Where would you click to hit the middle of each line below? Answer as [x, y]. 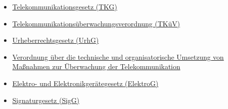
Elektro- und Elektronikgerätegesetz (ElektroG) [85, 83]
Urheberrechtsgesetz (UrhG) [55, 40]
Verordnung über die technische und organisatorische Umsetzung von [118, 56]
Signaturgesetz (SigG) [46, 100]
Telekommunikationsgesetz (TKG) [65, 6]
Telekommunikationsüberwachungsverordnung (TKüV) [96, 23]
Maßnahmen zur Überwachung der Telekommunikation [96, 66]
